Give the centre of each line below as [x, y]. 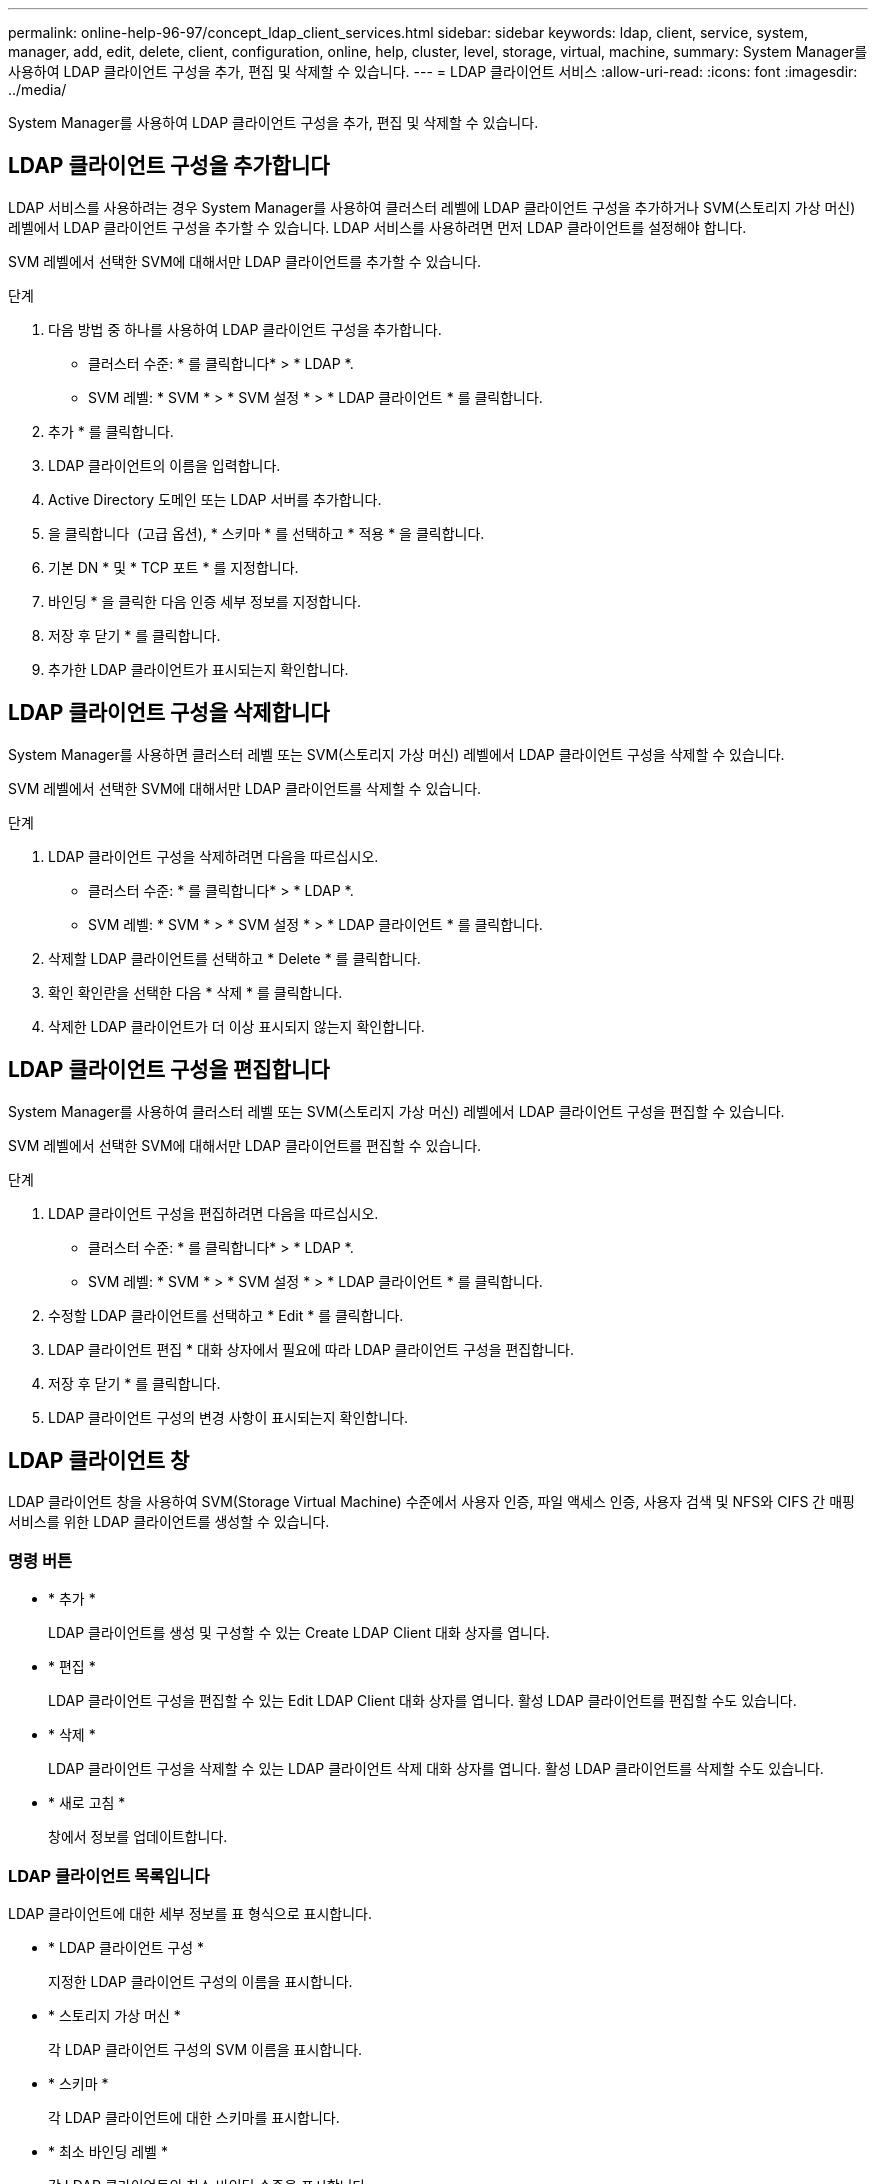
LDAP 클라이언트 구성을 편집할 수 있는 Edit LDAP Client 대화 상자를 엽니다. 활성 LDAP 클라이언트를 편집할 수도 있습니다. [422, 1701]
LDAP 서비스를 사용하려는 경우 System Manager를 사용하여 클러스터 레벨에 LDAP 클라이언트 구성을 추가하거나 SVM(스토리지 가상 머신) [432, 207]
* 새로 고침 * [87, 1803]
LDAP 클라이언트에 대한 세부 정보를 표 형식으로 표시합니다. [190, 1913]
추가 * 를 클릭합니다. [111, 431]
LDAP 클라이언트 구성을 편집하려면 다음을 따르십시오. [213, 1213]
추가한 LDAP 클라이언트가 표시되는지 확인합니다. [198, 669]
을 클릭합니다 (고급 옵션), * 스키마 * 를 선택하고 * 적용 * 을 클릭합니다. [266, 533]
